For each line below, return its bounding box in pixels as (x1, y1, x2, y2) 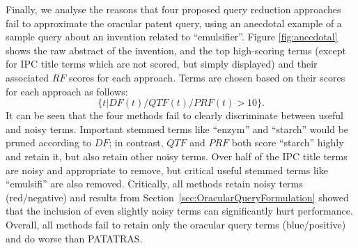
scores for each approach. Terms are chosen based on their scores (68, 70, 345, 84)
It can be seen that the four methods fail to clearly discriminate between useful (6, 108, 343, 123)
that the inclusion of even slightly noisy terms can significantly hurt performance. (6, 203, 353, 218)
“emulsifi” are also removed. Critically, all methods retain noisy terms (6, 176, 303, 191)
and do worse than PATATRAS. (6, 231, 143, 245)
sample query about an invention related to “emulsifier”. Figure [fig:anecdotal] (6, 29, 338, 44)
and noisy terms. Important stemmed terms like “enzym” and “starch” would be (6, 121, 349, 136)
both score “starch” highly (231, 135, 344, 150)
